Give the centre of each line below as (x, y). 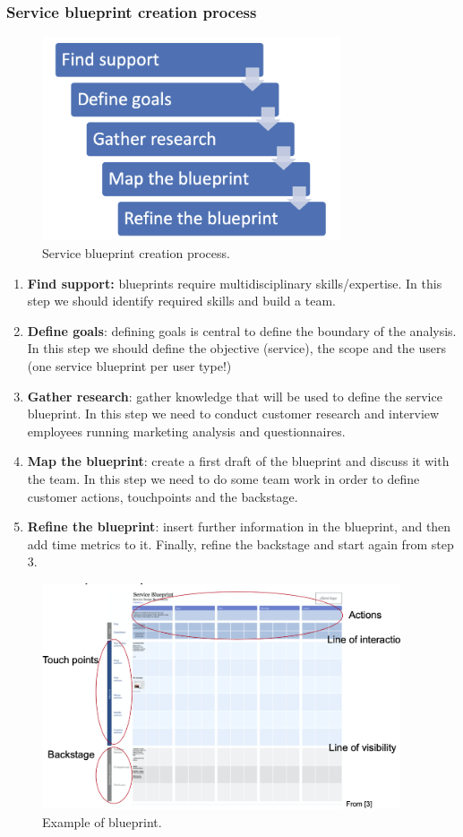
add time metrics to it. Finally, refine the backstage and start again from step (240, 544)
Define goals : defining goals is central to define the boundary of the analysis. (242, 330)
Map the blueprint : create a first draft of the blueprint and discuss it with (238, 461)
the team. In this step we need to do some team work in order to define (223, 478)
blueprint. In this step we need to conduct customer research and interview (233, 414)
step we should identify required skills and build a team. (181, 301)
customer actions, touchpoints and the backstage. (163, 496)
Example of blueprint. (102, 821)
